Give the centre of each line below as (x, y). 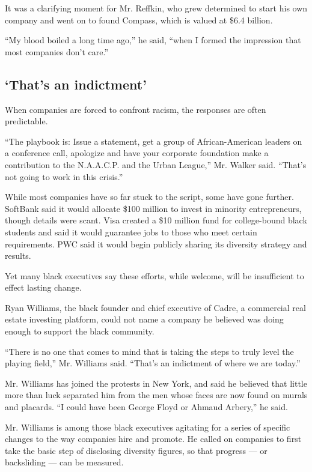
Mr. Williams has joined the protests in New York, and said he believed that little (156, 383)
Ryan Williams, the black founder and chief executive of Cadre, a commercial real (155, 307)
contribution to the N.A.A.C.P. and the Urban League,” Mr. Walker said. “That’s (156, 164)
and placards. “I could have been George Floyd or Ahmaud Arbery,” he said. (146, 407)
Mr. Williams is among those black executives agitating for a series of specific (148, 427)
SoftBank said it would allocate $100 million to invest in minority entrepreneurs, (153, 208)
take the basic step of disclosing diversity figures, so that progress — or (136, 450)
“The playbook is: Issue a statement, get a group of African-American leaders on (154, 141)
